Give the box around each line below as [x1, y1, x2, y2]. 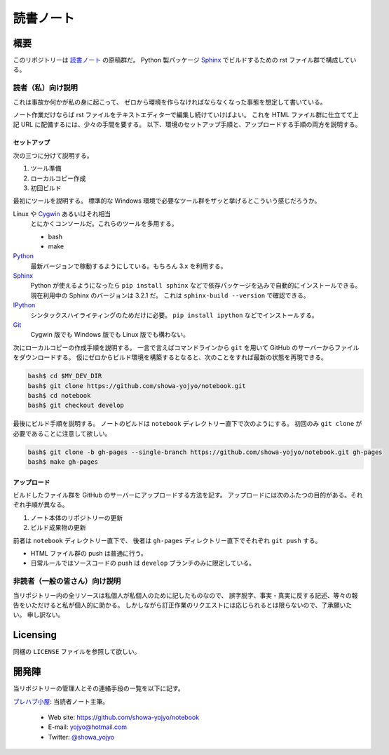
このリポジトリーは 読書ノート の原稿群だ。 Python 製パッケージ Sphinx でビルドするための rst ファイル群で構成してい [13, 56, 357, 65]
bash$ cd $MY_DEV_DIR [27, 372, 102, 380]
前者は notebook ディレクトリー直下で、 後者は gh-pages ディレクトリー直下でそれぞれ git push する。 [13, 536, 322, 544]
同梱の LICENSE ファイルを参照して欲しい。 [13, 648, 141, 656]
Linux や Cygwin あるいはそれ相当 [13, 209, 111, 218]
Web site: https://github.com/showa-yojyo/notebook [48, 713, 200, 721]
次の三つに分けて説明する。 [13, 151, 93, 159]
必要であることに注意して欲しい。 [13, 429, 111, 438]
